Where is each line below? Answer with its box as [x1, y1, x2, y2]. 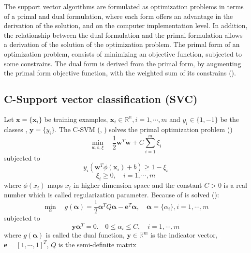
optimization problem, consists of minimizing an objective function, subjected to [4, 48, 242, 59]
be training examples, [44, 114, 108, 124]
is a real [223, 180, 247, 190]
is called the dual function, [45, 230, 125, 240]
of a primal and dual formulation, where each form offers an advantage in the [4, 11, 233, 21]
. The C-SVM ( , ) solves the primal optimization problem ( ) [55, 124, 233, 134]
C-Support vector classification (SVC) [4, 91, 198, 106]
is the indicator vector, [150, 230, 218, 240]
